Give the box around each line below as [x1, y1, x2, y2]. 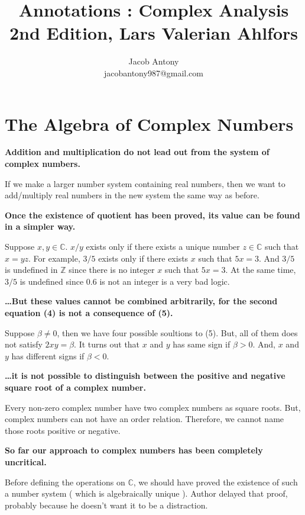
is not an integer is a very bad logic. [99, 275, 230, 287]
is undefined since [20, 275, 84, 287]
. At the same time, [225, 263, 296, 276]
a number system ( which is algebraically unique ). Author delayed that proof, [5, 487, 288, 500]
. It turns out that [74, 338, 140, 350]
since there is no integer [69, 263, 155, 276]
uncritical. [5, 455, 47, 468]
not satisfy [5, 338, 43, 350]
